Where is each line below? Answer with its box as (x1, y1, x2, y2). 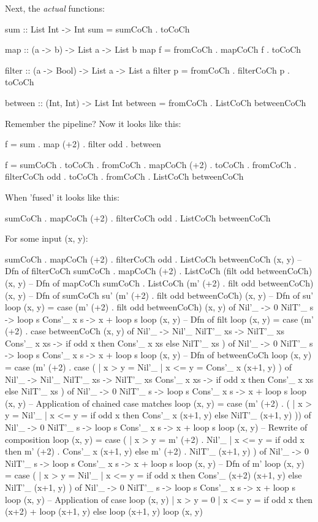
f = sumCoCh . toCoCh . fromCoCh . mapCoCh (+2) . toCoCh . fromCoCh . (5, 158, 297, 171)
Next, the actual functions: (5, 2, 105, 14)
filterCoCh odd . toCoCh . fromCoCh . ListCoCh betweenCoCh (5, 170, 244, 183)
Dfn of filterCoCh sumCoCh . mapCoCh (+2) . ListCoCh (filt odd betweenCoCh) (5, 264, 312, 277)
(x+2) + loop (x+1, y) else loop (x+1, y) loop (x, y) (5, 505, 203, 518)
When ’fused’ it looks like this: (5, 190, 119, 203)
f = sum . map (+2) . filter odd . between (5, 137, 161, 150)
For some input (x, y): (5, 232, 88, 245)
